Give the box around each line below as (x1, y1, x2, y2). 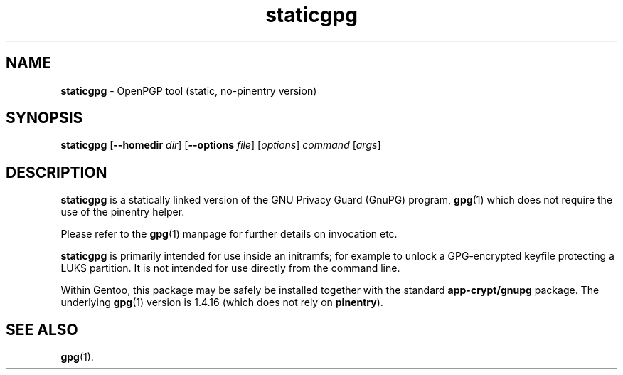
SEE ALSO (6, 320, 78, 339)
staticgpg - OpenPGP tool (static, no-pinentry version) (60, 84, 317, 97)
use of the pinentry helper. (60, 206, 185, 218)
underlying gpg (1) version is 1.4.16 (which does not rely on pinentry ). (60, 296, 383, 309)
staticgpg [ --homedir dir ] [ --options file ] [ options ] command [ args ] (60, 139, 381, 152)
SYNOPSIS (6, 109, 83, 127)
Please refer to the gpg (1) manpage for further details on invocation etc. (60, 228, 398, 241)
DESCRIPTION (6, 163, 107, 181)
